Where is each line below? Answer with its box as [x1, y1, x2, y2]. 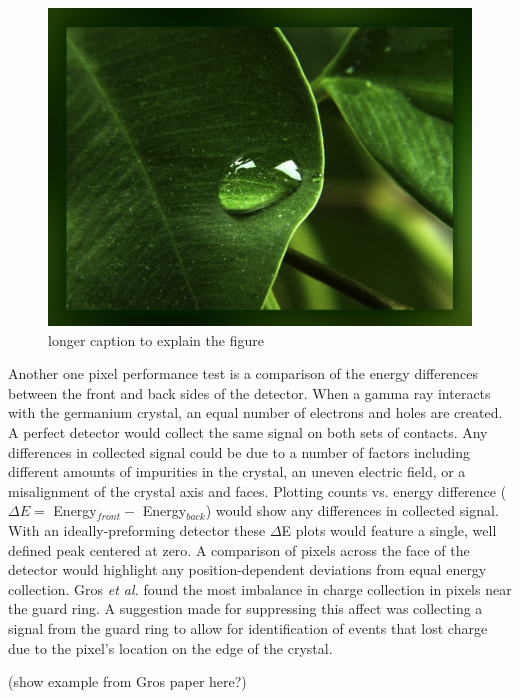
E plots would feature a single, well [281, 519, 497, 540]
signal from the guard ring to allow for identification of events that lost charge [8, 617, 488, 638]
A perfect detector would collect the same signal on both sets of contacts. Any [8, 421, 488, 442]
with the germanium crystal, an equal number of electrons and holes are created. [8, 402, 503, 423]
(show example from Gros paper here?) [8, 671, 247, 692]
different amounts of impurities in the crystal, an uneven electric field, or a [8, 461, 466, 482]
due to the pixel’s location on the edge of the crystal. [8, 637, 333, 658]
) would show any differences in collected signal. [205, 500, 499, 521]
